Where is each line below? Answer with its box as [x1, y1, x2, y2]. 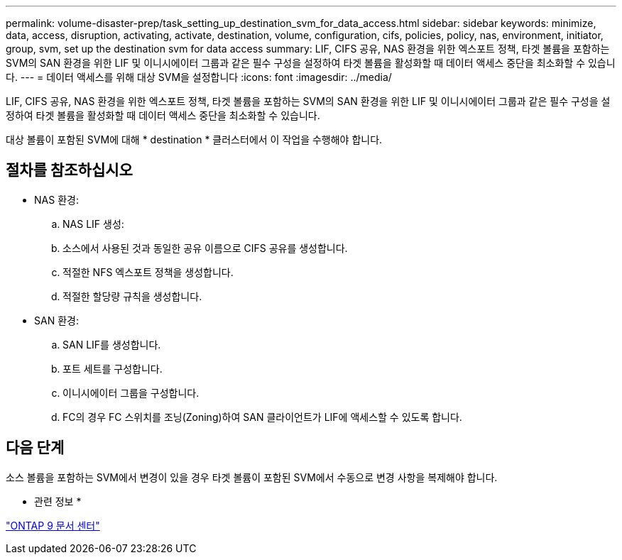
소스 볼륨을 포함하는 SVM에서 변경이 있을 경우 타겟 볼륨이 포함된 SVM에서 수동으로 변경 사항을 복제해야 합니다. [6, 471, 498, 483]
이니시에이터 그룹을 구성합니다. [62, 386, 200, 399]
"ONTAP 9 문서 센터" [6, 519, 100, 532]
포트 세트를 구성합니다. [62, 362, 163, 375]
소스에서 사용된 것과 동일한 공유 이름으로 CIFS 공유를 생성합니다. [62, 241, 348, 254]
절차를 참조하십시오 [6, 161, 133, 180]
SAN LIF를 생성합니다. [62, 338, 161, 351]
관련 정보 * [34, 495, 82, 507]
